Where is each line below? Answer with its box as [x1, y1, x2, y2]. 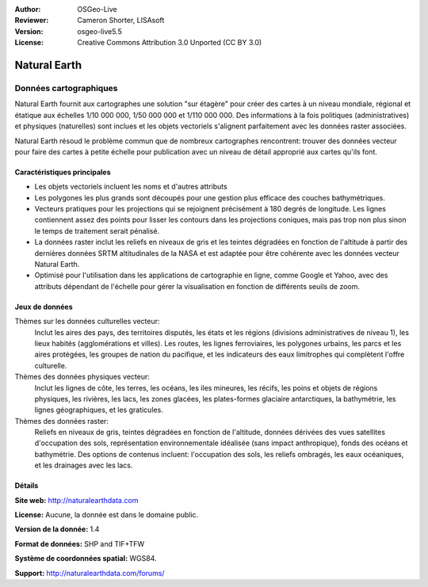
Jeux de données [14, 302, 73, 311]
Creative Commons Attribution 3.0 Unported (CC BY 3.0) [77, 38, 262, 48]
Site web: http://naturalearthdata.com [14, 495, 139, 505]
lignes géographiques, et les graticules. [34, 405, 164, 415]
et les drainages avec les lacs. [34, 460, 133, 471]
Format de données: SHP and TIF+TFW [14, 539, 145, 548]
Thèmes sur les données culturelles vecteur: [14, 317, 160, 326]
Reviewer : [14, 16, 49, 25]
